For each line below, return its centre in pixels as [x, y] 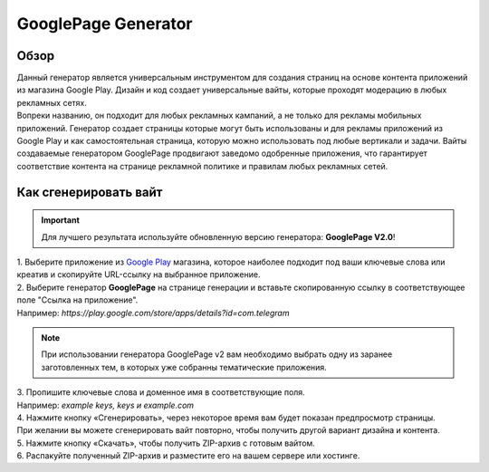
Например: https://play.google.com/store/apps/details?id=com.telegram [153, 313]
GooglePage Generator [105, 24]
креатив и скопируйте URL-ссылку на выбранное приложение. [139, 275]
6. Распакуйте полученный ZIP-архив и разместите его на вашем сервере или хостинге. [188, 456]
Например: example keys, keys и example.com [105, 405]
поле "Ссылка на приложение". [77, 300]
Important [61, 220]
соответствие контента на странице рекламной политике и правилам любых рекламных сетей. [202, 166]
